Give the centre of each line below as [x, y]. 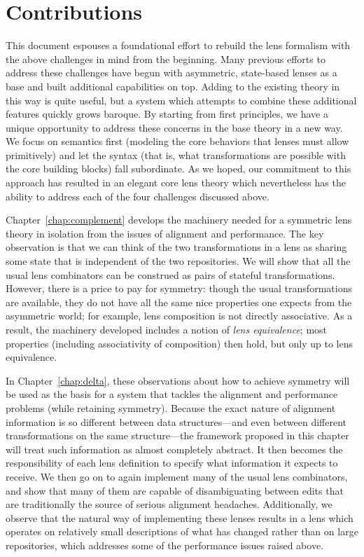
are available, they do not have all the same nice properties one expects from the [179, 302]
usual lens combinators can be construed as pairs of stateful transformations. [170, 274]
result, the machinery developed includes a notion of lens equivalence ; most [167, 329]
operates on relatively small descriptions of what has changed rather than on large [182, 531]
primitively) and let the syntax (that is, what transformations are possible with [176, 154]
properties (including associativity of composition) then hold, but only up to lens [179, 343]
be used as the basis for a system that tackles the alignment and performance [172, 394]
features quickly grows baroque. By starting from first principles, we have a [167, 114]
